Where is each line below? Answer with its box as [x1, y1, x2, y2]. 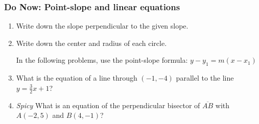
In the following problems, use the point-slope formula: [16, 55, 188, 65]
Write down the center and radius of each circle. [16, 37, 167, 48]
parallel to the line [176, 72, 234, 83]
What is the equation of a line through [16, 72, 137, 83]
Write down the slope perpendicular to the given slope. [16, 20, 189, 31]
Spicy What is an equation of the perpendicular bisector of [16, 100, 200, 110]
